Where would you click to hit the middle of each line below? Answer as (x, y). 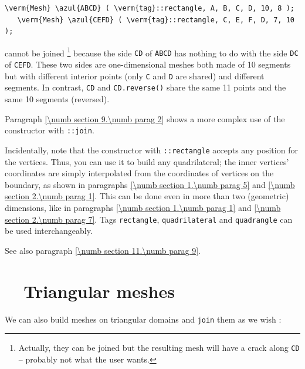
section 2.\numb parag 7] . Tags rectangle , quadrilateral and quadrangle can (149, 219)
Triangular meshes (99, 291)
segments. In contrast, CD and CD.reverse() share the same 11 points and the (145, 87)
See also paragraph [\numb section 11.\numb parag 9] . (103, 250)
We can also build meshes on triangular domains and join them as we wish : (143, 319)
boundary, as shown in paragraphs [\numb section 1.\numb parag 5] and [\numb (150, 184)
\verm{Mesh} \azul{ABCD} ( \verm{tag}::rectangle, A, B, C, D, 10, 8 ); (150, 8)
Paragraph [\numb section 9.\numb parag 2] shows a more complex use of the (145, 118)
